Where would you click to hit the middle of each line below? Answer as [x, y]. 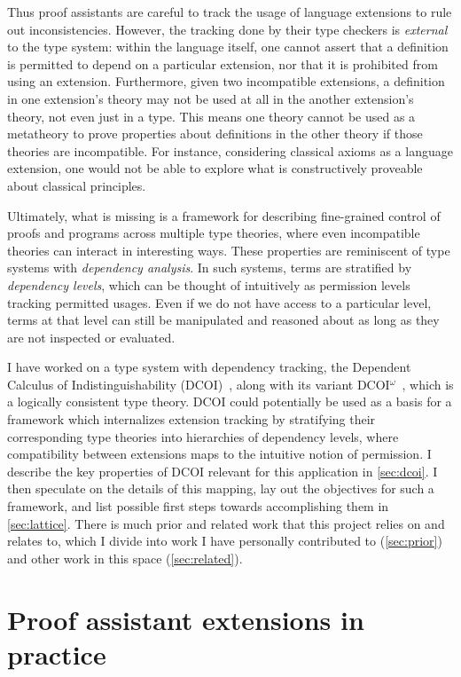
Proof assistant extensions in [186, 619]
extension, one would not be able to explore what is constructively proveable [215, 168]
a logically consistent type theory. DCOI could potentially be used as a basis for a [230, 401]
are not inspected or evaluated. [91, 337]
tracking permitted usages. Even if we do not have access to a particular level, [219, 302]
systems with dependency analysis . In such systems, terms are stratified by [210, 268]
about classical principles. [77, 185]
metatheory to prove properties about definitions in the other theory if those [215, 134]
